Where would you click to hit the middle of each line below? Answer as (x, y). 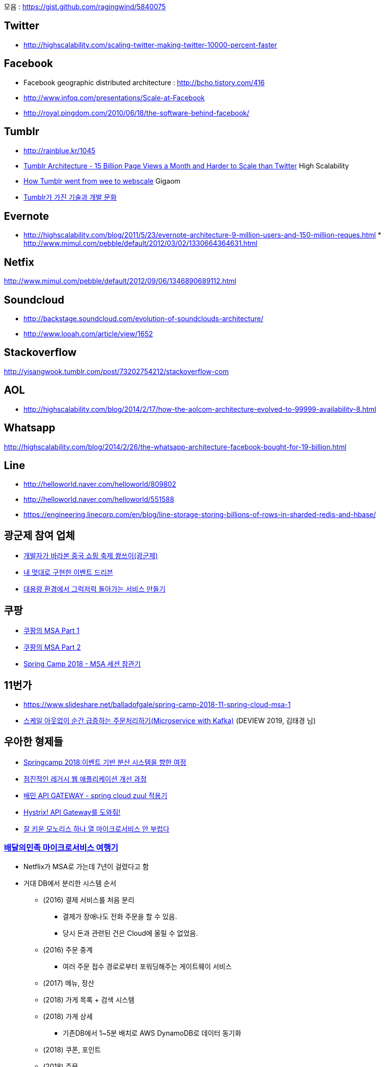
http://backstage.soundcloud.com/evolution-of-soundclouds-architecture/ (144, 319)
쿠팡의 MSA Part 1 (52, 631)
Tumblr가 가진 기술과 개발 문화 (70, 197)
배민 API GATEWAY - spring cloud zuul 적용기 (95, 795)
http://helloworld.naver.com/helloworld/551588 (99, 499)
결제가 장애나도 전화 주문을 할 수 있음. (120, 916)
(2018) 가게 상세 (68, 1016)
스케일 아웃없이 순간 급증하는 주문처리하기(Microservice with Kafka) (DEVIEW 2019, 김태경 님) (170, 720)
